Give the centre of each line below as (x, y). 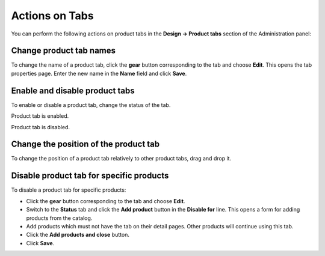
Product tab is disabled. (41, 127)
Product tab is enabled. (40, 116)
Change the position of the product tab (85, 144)
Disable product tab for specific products (90, 176)
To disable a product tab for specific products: (69, 190)
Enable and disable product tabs (73, 90)
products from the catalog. (59, 218)
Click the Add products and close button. (78, 235)
